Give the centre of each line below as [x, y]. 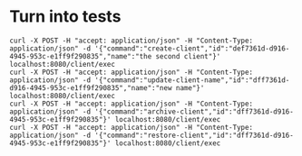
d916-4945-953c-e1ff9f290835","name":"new [91, 87]
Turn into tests [65, 17]
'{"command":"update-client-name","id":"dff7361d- [192, 80]
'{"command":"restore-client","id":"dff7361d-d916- [195, 135]
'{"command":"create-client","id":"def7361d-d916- [192, 48]
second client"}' [188, 56]
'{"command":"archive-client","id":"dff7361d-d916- [195, 111]
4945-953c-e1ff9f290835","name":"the [81, 56]
